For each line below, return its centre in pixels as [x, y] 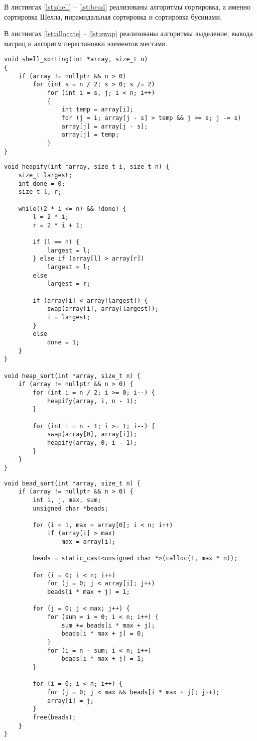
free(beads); [54, 717]
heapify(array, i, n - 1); [92, 401]
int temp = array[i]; [97, 110]
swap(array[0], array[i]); [92, 435]
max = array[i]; [88, 542]
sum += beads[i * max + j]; [108, 625]
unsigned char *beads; [71, 508]
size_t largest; [45, 175]
